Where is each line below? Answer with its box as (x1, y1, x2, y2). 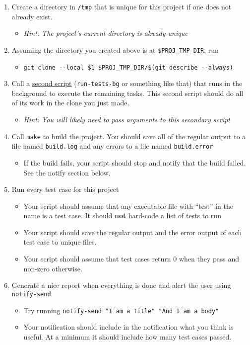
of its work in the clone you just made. (11, 97, 129, 108)
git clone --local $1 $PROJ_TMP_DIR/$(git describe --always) (23, 64, 233, 71)
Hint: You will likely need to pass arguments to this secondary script (23, 114, 231, 124)
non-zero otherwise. (23, 263, 82, 273)
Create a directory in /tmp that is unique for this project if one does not (11, 1, 232, 11)
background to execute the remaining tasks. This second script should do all (11, 87, 244, 98)
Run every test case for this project (11, 184, 119, 194)
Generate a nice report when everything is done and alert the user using (11, 280, 231, 290)
